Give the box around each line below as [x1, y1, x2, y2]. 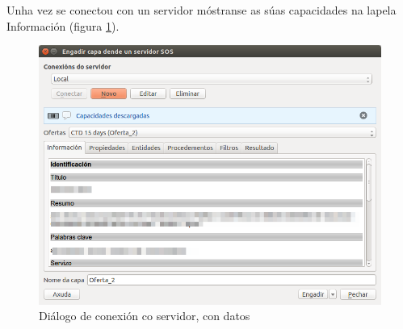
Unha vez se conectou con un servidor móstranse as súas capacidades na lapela [6, 2, 397, 18]
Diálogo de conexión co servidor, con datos [39, 307, 250, 324]
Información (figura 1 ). [6, 17, 120, 34]
